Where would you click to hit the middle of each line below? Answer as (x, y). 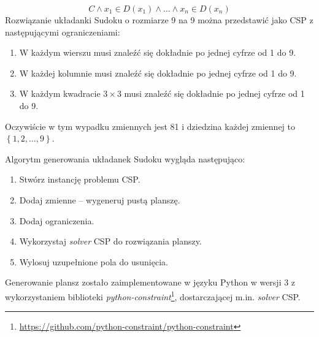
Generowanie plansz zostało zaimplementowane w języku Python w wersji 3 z (150, 282)
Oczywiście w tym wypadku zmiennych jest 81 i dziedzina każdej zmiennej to (150, 126)
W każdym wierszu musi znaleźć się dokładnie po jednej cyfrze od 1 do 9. (158, 52)
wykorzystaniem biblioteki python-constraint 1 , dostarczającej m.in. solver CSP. (153, 295)
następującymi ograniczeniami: (63, 32)
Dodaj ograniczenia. (57, 220)
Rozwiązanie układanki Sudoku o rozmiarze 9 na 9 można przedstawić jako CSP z (159, 20)
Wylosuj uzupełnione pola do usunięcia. (94, 261)
